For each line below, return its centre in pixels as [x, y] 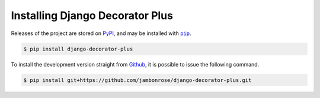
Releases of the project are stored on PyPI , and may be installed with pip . [101, 33]
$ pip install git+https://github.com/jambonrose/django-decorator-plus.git [137, 80]
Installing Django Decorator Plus [92, 15]
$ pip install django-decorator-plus [78, 49]
